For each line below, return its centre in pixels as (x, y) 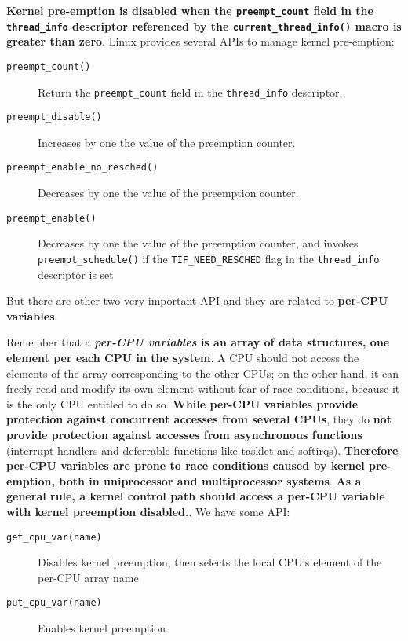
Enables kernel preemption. (103, 628)
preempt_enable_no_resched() (82, 168)
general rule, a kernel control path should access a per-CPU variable (196, 496)
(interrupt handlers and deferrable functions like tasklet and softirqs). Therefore (202, 450)
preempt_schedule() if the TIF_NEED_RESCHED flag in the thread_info (209, 258)
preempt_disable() (54, 117)
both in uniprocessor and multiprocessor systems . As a (210, 480)
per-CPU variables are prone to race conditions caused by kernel (186, 465)
